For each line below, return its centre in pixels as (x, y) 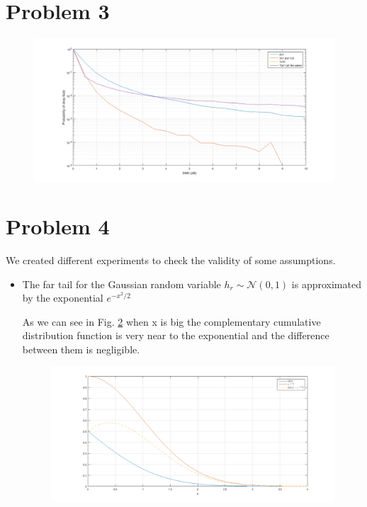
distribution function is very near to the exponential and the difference (176, 335)
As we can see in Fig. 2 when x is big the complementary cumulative (171, 321)
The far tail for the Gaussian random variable (122, 284)
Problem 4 (58, 226)
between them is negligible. (81, 349)
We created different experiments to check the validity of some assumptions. (171, 260)
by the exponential (63, 298)
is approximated (326, 284)
